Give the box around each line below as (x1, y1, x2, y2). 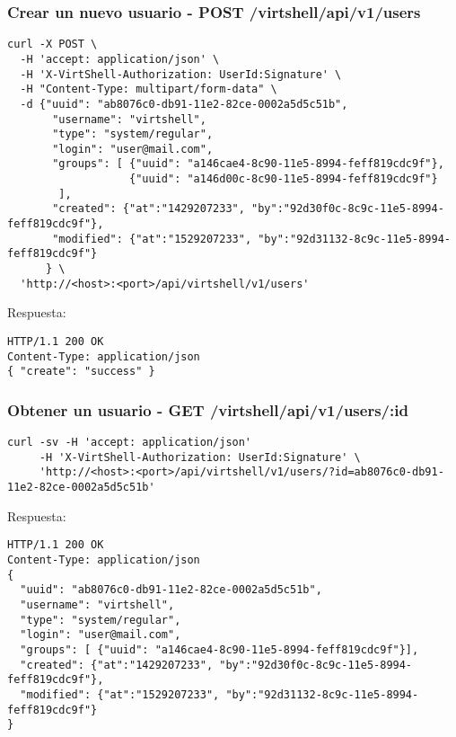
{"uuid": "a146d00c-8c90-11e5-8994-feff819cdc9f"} (129, 173, 438, 186)
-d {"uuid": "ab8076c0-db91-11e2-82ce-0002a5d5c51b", (20, 97, 348, 111)
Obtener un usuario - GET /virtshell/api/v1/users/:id (7, 398, 408, 421)
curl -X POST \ (7, 38, 98, 51)
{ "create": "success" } (7, 365, 155, 378)
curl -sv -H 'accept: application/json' (7, 436, 252, 449)
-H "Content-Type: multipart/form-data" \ (20, 83, 277, 96)
